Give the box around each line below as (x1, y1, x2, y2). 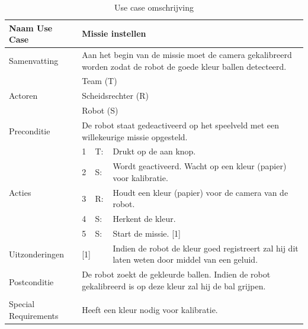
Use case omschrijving (114, 1, 194, 13)
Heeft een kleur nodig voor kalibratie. (82, 303, 218, 315)
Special (9, 297, 35, 309)
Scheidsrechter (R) (82, 89, 149, 102)
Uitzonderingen (9, 247, 65, 260)
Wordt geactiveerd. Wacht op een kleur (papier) (113, 160, 287, 172)
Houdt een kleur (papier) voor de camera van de (113, 186, 288, 198)
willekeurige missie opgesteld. (82, 130, 188, 143)
